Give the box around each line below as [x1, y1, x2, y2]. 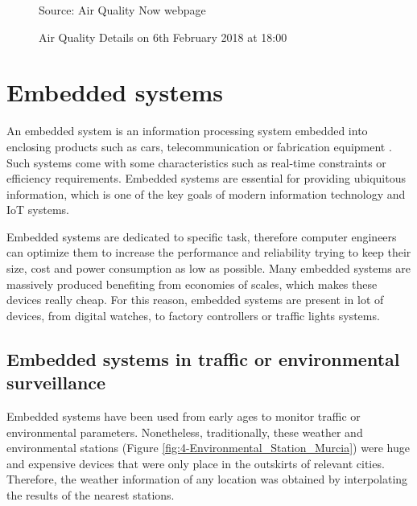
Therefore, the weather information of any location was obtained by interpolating [6, 471, 408, 487]
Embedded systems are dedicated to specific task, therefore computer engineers [6, 228, 397, 245]
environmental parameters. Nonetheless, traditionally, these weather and [6, 423, 363, 440]
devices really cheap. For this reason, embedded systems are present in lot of [6, 291, 384, 308]
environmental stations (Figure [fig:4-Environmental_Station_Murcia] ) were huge [6, 439, 410, 456]
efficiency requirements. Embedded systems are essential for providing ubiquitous [6, 170, 406, 187]
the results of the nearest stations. [6, 487, 175, 503]
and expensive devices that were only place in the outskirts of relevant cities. [6, 455, 385, 471]
